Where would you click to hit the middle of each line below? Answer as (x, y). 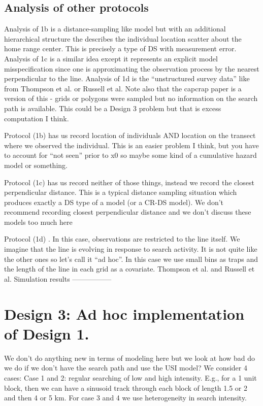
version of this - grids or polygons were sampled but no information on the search (131, 98)
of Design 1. (47, 333)
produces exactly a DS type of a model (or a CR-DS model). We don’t (114, 202)
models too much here (38, 222)
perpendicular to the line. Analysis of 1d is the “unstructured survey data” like (127, 78)
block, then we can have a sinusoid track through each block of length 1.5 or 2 (126, 387)
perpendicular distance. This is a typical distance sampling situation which (121, 192)
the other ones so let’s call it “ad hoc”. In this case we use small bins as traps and (131, 259)
